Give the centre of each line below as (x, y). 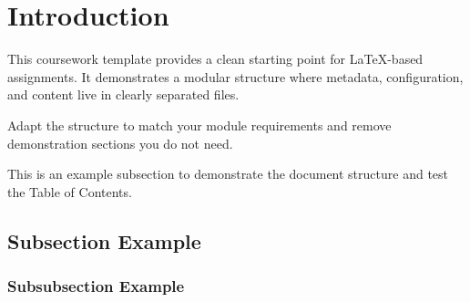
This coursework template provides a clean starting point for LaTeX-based (215, 59)
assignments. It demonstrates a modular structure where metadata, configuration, (235, 76)
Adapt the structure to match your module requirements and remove (199, 125)
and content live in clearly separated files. (123, 94)
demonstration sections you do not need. (120, 143)
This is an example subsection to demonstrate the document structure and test (228, 174)
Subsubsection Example (96, 285)
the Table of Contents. (70, 191)
